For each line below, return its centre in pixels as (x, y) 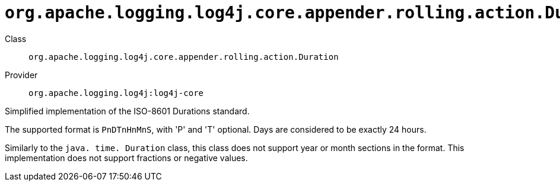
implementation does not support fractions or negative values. (126, 158)
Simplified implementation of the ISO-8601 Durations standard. (127, 111)
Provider (21, 75)
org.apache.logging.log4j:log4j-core (116, 93)
